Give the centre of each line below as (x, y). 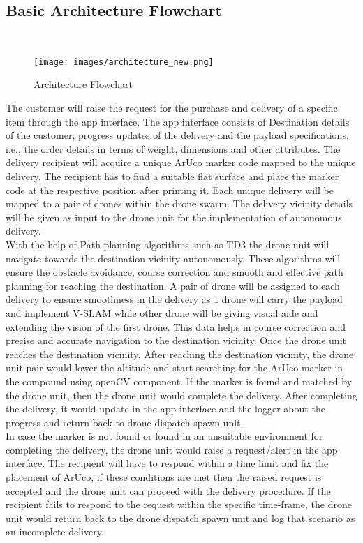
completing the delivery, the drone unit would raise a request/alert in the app (172, 449)
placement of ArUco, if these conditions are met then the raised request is (164, 477)
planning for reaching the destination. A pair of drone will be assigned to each (173, 285)
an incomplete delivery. (55, 531)
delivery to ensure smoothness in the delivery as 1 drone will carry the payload (174, 299)
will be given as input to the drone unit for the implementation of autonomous (174, 217)
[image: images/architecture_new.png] (124, 62)
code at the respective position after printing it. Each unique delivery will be (170, 189)
